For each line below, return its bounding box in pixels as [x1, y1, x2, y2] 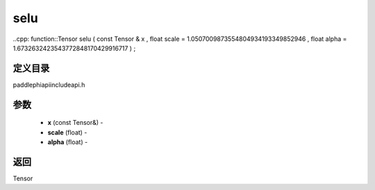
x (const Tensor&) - [47, 119, 103, 127]
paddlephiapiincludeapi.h [12, 80, 85, 89]
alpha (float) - [47, 138, 88, 146]
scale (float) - [47, 128, 87, 137]
